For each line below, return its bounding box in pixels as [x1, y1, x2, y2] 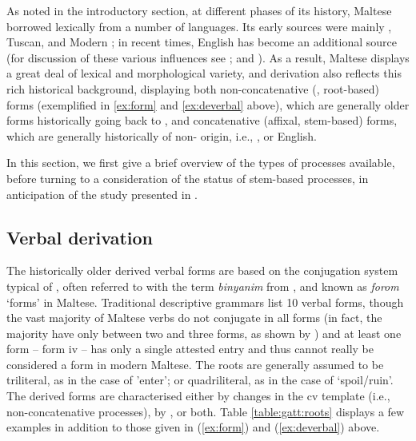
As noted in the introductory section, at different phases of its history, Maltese [6, 2, 392, 18]
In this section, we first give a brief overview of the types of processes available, [6, 154, 395, 171]
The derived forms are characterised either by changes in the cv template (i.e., [6, 387, 390, 404]
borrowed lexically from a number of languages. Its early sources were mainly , [6, 18, 392, 34]
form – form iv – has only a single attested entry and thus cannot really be [6, 340, 374, 357]
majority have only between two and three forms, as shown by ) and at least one [6, 324, 402, 341]
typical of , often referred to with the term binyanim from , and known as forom [6, 277, 399, 294]
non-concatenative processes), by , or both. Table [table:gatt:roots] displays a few [6, 403, 405, 419]
